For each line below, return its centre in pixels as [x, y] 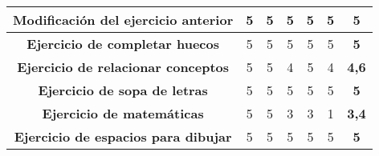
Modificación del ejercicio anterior [123, 20]
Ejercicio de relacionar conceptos [123, 67]
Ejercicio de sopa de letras [123, 90]
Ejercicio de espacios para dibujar [123, 136]
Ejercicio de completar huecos [123, 44]
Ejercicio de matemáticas [123, 113]
